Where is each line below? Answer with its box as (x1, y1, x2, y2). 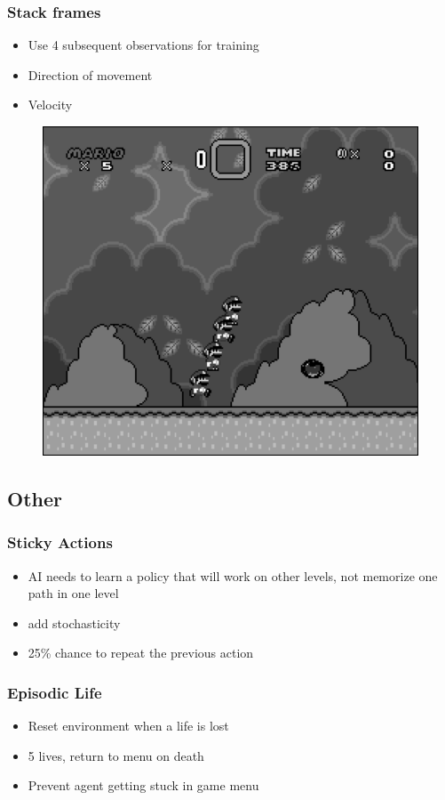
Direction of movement (28, 65, 153, 84)
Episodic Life (7, 681, 102, 703)
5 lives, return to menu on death (28, 746, 204, 764)
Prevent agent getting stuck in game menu (28, 776, 259, 795)
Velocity (28, 95, 73, 114)
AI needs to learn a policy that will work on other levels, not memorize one (28, 566, 438, 585)
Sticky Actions (7, 531, 113, 554)
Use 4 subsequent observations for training (28, 36, 259, 54)
